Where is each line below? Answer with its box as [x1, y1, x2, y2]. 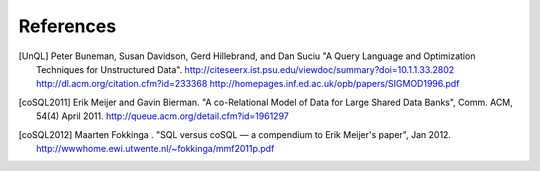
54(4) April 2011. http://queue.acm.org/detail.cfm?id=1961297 [36, 110, 289, 122]
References [18, 15, 117, 37]
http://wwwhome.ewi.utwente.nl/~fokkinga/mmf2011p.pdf [36, 142, 275, 154]
